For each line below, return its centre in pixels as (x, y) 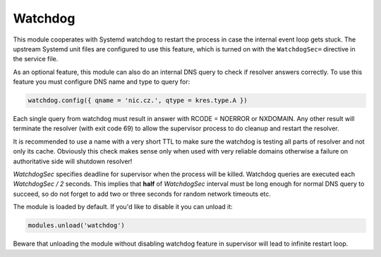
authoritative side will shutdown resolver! (73, 161)
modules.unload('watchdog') (76, 226)
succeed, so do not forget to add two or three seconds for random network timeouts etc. (142, 194)
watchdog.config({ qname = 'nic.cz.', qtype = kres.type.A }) (138, 101)
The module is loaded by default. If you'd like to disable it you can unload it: (123, 207)
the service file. (36, 59)
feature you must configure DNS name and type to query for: (102, 82)
